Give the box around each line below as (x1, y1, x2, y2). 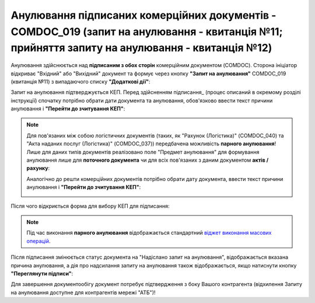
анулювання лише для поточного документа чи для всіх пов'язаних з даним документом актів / (26, 156, 269, 163)
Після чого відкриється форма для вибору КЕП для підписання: (10, 202, 170, 210)
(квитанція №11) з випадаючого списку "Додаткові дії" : (10, 78, 151, 85)
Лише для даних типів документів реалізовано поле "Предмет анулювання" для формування (26, 148, 260, 155)
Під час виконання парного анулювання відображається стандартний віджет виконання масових (26, 229, 272, 236)
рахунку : (26, 165, 50, 172)
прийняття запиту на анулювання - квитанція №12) (10, 41, 272, 55)
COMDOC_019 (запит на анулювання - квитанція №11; (10, 25, 283, 38)
